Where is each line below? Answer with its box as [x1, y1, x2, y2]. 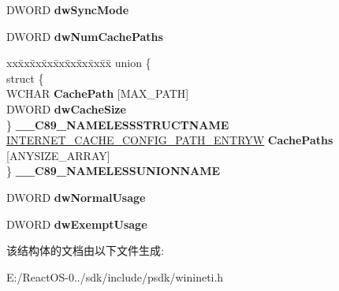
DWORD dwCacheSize [6, 100, 126, 117]
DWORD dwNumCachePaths [6, 28, 163, 44]
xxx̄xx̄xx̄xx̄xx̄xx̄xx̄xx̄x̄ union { [6, 54, 151, 71]
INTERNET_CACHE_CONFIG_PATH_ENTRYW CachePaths [6, 132, 333, 148]
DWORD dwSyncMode [6, 2, 129, 17]
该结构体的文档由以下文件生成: [6, 242, 164, 259]
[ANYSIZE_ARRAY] [6, 147, 110, 163]
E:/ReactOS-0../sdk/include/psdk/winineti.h [6, 268, 224, 285]
